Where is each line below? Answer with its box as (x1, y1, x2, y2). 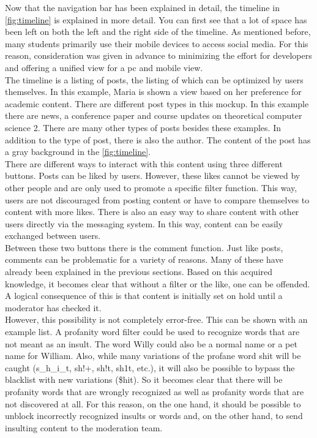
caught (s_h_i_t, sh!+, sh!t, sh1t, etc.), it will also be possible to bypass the (5, 361, 295, 374)
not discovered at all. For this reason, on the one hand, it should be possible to (5, 397, 301, 410)
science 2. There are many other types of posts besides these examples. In (5, 121, 281, 134)
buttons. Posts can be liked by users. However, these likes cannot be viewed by (5, 169, 300, 182)
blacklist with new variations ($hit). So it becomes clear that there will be (5, 373, 283, 386)
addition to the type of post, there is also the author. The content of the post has (5, 133, 311, 146)
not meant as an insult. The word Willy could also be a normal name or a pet (5, 337, 297, 350)
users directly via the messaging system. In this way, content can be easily (5, 217, 283, 230)
